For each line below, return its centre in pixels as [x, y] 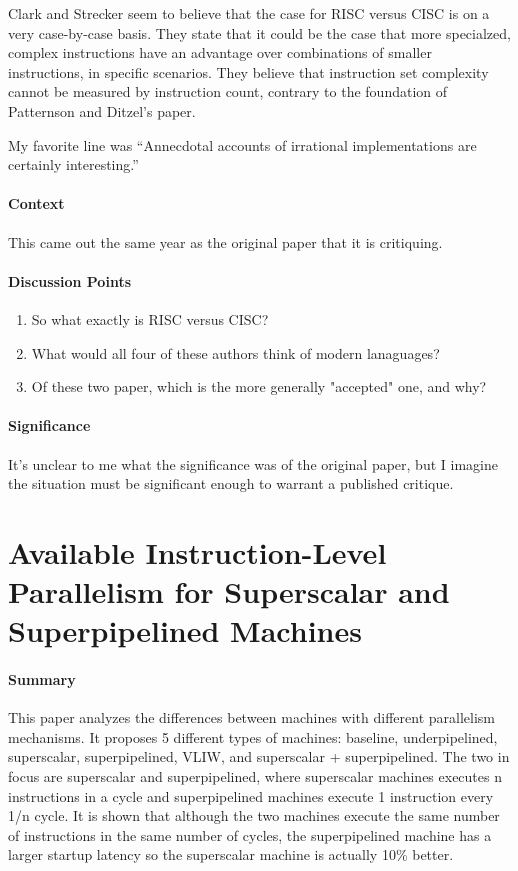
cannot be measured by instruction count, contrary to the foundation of [228, 91]
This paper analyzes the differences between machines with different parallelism [251, 717]
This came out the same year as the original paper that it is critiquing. [225, 241]
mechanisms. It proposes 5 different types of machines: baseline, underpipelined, [253, 736]
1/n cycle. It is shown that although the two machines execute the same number [254, 815]
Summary [42, 679]
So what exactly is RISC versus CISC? [150, 318]
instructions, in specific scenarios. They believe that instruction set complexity [248, 71]
